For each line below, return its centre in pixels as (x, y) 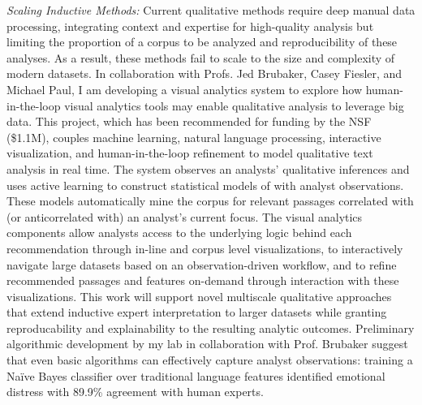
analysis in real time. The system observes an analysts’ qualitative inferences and (208, 168)
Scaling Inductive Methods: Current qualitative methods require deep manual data (211, 10)
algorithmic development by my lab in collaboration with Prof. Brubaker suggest (207, 344)
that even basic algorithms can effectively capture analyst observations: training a (210, 360)
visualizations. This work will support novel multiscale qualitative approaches (199, 296)
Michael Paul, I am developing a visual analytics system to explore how (185, 89)
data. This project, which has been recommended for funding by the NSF (189, 121)
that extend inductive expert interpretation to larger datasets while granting (197, 312)
